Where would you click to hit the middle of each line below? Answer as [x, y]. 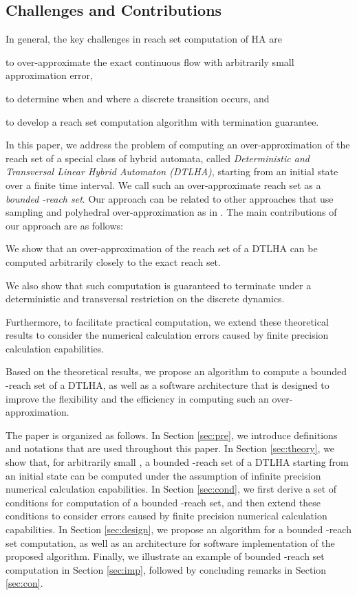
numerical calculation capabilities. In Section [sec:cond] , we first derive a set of [171, 489]
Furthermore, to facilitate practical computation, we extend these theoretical [167, 321]
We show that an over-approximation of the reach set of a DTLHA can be [162, 248]
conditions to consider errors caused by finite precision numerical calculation [166, 516]
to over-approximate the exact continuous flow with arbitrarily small [150, 61]
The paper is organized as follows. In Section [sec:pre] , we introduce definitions [172, 435]
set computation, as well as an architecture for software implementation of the [170, 542]
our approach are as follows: [64, 225]
